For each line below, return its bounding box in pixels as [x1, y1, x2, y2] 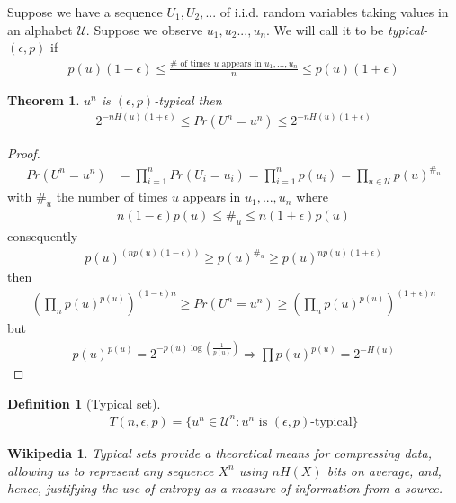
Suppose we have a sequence [7, 3, 163, 21]
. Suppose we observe [85, 20, 203, 39]
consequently [7, 226, 78, 245]
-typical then [154, 91, 222, 110]
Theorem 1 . [7, 91, 80, 110]
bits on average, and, [326, 461, 442, 480]
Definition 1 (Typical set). [7, 393, 161, 412]
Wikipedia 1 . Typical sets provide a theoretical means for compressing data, [7, 443, 432, 462]
